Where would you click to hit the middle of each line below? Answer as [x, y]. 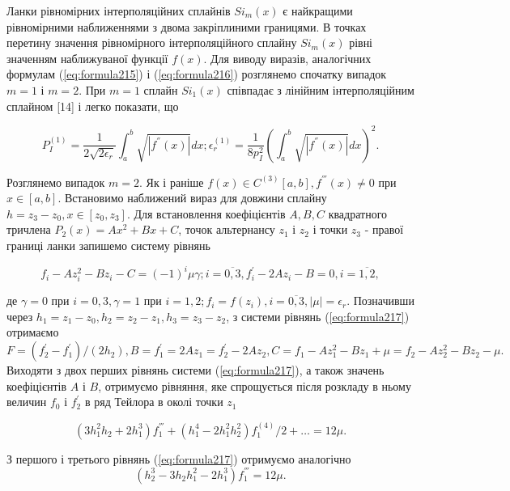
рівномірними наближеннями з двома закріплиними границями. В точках [187, 26]
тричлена [29, 229]
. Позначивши [380, 301]
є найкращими [318, 11]
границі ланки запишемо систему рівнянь [108, 246]
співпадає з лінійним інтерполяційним [321, 89]
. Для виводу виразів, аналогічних [287, 58]
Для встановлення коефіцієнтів [210, 213]
